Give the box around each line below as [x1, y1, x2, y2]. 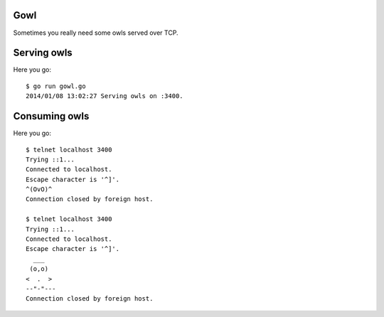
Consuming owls [13, 110, 90, 122]
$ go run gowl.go [26, 82, 86, 90]
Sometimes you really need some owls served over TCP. [13, 28, 178, 37]
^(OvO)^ [26, 186, 53, 193]
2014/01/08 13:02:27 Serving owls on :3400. [26, 92, 184, 100]
